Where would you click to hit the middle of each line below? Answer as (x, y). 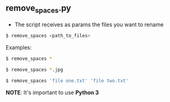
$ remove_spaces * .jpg (34, 70)
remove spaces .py (38, 9)
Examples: (19, 47)
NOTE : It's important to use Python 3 (52, 92)
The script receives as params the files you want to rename (89, 24)
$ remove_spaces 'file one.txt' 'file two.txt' (67, 81)
